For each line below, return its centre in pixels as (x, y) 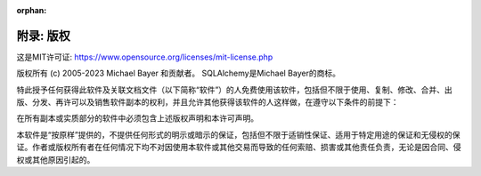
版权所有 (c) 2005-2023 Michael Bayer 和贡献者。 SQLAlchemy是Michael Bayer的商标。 (178, 73)
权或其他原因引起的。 (56, 159)
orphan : (32, 10)
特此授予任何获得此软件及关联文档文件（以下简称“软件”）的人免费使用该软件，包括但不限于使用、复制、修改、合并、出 (235, 90)
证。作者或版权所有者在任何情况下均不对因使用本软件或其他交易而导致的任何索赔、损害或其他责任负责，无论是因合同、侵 (239, 148)
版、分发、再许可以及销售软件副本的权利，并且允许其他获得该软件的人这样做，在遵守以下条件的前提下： (208, 102)
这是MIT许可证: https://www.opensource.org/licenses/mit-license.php (145, 57)
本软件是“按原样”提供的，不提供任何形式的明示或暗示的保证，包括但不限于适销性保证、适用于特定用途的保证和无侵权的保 (238, 134)
